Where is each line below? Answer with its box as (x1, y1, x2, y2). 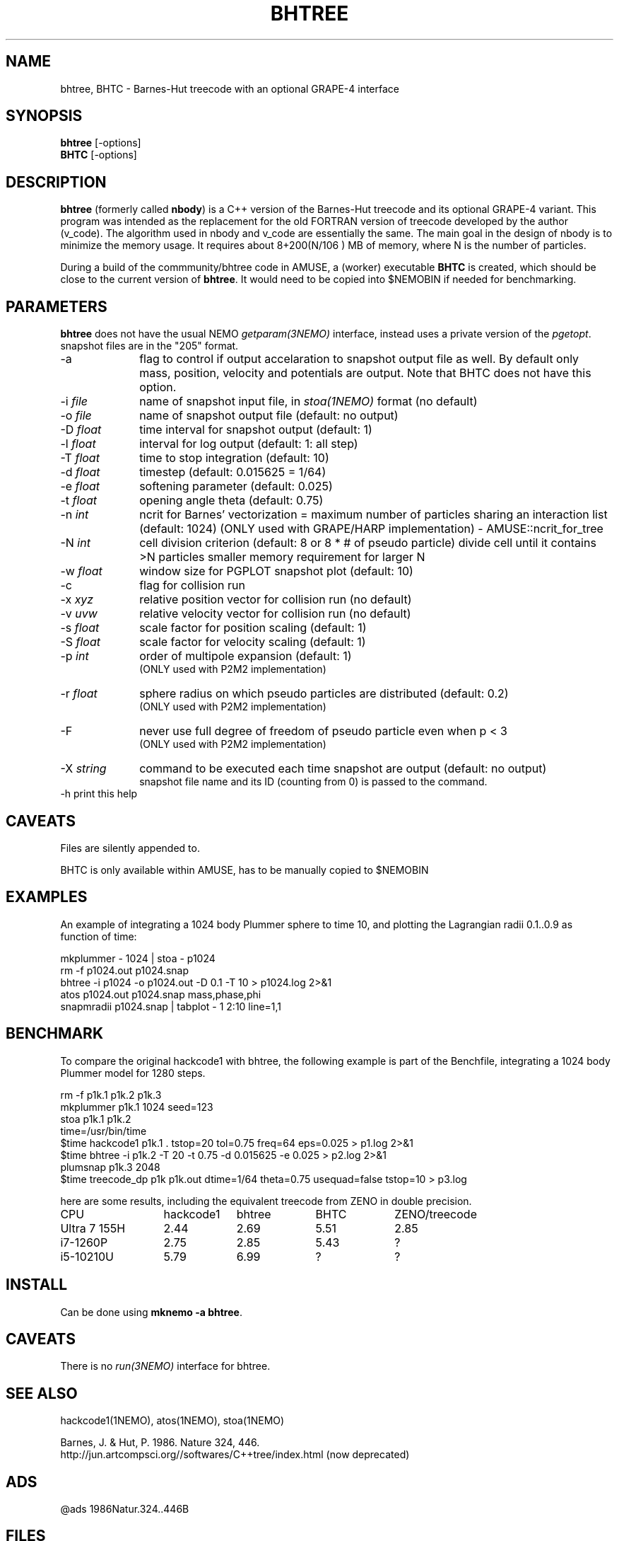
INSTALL (6, 1276, 68, 1294)
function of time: (60, 930, 137, 942)
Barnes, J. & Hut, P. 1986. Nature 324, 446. (60, 1436, 260, 1449)
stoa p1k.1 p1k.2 (60, 1112, 131, 1125)
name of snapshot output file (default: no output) (139, 408, 399, 423)
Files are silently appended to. (60, 841, 200, 854)
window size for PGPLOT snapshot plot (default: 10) (139, 564, 413, 579)
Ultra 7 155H (60, 1220, 126, 1235)
